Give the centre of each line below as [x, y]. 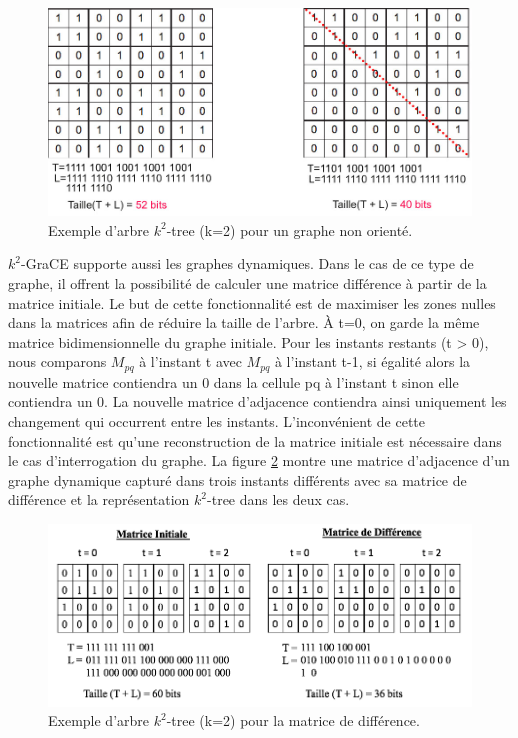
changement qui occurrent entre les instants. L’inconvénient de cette [217, 421]
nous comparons [57, 361]
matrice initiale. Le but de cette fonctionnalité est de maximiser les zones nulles [252, 302]
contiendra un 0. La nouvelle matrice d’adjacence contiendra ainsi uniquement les [257, 401]
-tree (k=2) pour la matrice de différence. [293, 720]
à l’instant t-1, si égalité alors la [372, 361]
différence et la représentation [99, 499]
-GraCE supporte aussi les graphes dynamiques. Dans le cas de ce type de [247, 263]
